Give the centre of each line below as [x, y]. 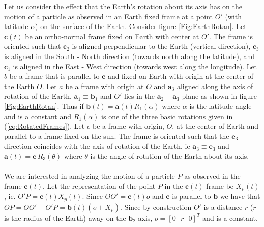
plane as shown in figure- [221, 96]
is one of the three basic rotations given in [167, 116]
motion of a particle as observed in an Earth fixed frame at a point [109, 16]
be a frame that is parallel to [54, 76]
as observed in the [212, 176]
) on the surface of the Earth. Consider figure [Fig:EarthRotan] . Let [141, 26]
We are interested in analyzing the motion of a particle [90, 176]
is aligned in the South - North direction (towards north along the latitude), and [130, 56]
